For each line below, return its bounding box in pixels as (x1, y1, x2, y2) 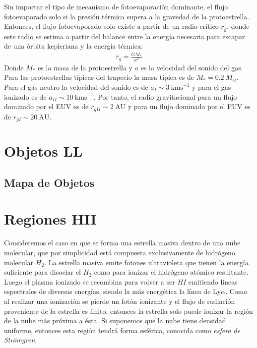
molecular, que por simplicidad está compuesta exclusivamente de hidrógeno (4, 247, 235, 257)
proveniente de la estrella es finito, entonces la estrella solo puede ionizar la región (4, 305, 253, 316)
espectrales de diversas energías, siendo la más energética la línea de (4, 286, 211, 296)
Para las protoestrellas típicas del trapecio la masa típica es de (4, 72, 194, 82)
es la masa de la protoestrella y (38, 62, 132, 72)
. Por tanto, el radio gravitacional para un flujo (93, 91, 237, 102)
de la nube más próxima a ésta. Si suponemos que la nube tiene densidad (4, 315, 226, 326)
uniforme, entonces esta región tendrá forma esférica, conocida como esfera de (4, 325, 241, 335)
